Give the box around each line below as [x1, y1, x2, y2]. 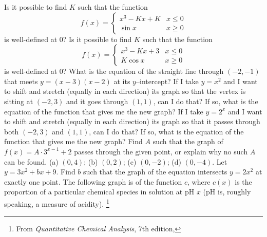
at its [113, 75, 130, 86]
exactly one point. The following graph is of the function [4, 176, 182, 187]
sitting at [4, 95, 33, 106]
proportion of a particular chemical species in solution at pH [4, 186, 195, 197]
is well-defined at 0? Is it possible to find [4, 33, 132, 44]
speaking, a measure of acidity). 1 [4, 196, 109, 209]
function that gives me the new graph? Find [4, 136, 143, 147]
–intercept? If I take [136, 75, 199, 86]
